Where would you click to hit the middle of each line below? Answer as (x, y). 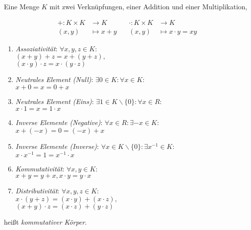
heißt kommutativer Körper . (46, 221)
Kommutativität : (40, 168)
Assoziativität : (36, 48)
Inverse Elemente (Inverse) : (57, 146)
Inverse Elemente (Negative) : (59, 122)
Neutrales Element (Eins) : (55, 101)
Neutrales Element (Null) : (54, 79)
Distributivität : (37, 191)
